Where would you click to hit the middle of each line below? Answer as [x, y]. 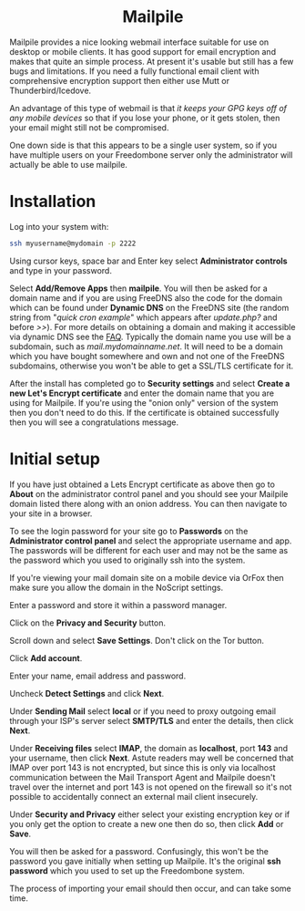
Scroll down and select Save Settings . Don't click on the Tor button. [137, 640]
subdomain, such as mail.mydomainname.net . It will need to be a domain [147, 346]
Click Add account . [46, 657]
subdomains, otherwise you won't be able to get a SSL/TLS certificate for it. [152, 366]
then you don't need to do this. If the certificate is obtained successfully [144, 412]
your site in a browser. [51, 513]
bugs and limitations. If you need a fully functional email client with [134, 71]
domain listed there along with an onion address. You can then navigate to [148, 503]
